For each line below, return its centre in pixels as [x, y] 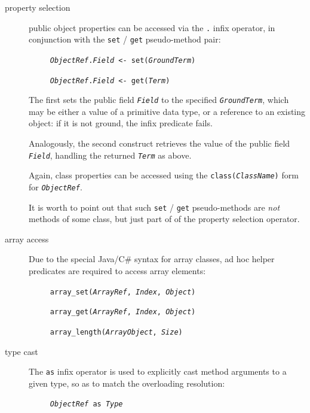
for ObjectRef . [56, 186]
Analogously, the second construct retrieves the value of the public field [159, 143]
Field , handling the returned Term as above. [110, 155]
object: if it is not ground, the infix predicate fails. [121, 123]
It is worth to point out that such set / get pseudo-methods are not [154, 207]
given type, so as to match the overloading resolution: [127, 383]
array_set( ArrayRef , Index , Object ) [123, 292]
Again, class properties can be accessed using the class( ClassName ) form [164, 175]
